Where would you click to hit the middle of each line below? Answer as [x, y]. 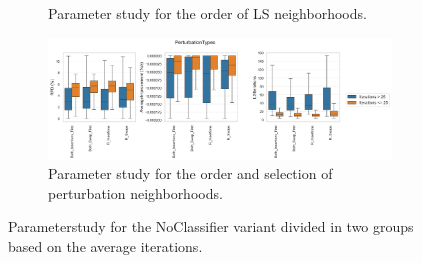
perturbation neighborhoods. [135, 192]
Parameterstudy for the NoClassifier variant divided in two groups [211, 226]
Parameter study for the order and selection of [190, 173]
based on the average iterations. [105, 245]
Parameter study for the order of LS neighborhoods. [207, 13]
